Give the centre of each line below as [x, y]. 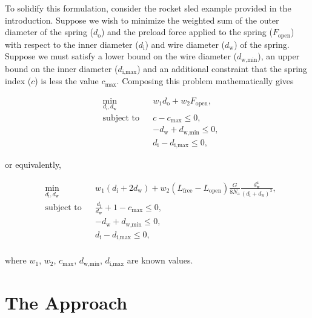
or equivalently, [33, 164]
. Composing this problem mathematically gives [205, 81]
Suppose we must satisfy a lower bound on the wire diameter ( [121, 56]
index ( [18, 81]
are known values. [160, 260]
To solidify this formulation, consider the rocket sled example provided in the [148, 8]
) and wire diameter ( [185, 44]
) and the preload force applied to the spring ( [187, 32]
